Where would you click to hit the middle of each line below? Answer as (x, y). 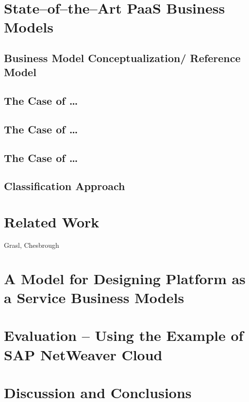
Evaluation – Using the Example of (124, 335)
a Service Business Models (94, 297)
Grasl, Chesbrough (32, 245)
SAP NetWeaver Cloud (83, 354)
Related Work (52, 222)
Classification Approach (65, 186)
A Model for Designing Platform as (125, 278)
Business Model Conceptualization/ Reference (122, 57)
